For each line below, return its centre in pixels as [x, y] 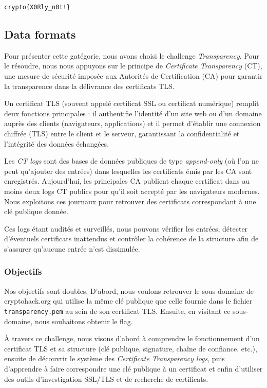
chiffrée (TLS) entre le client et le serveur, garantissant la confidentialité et [122, 134]
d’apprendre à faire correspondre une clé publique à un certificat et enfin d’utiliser [133, 368]
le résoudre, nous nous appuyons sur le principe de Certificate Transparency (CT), [133, 66]
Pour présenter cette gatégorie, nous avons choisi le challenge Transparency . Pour [132, 55]
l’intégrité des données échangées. [57, 143]
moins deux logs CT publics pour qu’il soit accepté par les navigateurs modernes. [132, 191]
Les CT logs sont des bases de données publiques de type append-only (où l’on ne [131, 161]
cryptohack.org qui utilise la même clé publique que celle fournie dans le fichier [128, 301]
